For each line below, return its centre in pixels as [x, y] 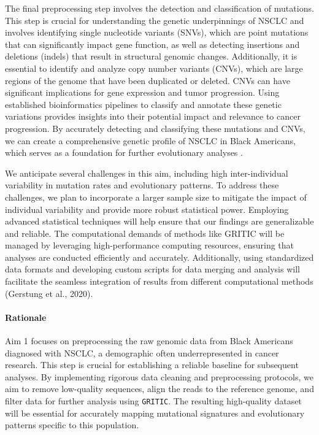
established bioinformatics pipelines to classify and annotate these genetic [143, 104]
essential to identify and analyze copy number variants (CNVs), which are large [154, 68]
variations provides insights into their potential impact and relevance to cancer [153, 116]
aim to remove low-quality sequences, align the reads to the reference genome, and [159, 389]
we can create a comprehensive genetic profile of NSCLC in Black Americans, [150, 140]
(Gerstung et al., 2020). [49, 293]
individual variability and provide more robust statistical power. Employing [147, 209]
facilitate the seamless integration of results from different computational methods [159, 281]
